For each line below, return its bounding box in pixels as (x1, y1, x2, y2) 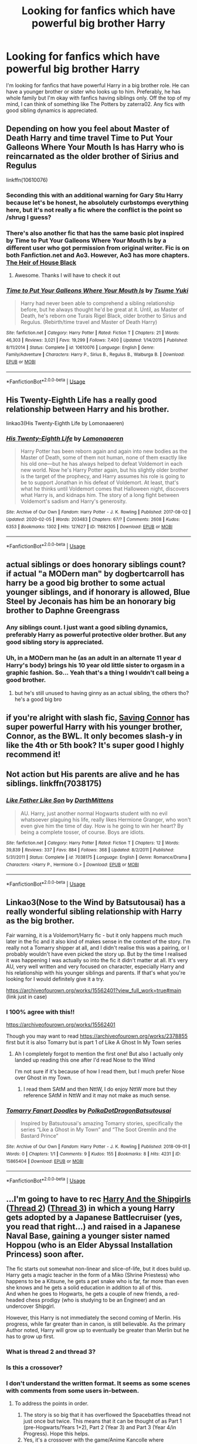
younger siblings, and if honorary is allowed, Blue (6, 587, 191, 597)
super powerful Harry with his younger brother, (6, 721, 183, 731)
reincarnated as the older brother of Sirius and (6, 151, 179, 161)
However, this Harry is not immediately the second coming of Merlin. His (6, 1314, 181, 1321)
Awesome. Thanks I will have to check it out (14, 271, 121, 279)
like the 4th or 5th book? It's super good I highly (6, 740, 185, 750)
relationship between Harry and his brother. (6, 404, 169, 414)
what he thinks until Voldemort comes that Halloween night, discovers (20, 485, 189, 492)
